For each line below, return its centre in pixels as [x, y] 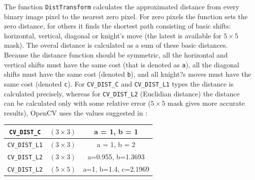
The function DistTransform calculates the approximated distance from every [122, 6]
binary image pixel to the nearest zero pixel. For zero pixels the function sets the [126, 16]
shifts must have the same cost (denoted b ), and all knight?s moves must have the [127, 74]
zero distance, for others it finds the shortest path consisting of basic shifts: [117, 26]
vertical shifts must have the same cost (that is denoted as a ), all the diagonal [122, 64]
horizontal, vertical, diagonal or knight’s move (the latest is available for [113, 35]
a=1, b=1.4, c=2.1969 [116, 168]
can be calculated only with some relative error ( [78, 103]
